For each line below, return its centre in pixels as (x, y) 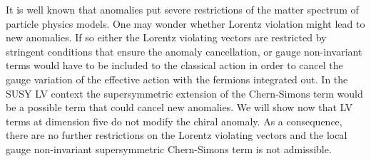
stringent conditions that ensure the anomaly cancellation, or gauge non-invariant (184, 51)
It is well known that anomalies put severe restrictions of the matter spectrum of (182, 9)
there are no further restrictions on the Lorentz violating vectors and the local (177, 135)
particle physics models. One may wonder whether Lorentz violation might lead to (185, 23)
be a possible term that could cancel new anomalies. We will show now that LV (179, 107)
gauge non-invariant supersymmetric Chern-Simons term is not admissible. (169, 149)
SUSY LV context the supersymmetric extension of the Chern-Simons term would (184, 93)
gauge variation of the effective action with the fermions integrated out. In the (177, 79)
